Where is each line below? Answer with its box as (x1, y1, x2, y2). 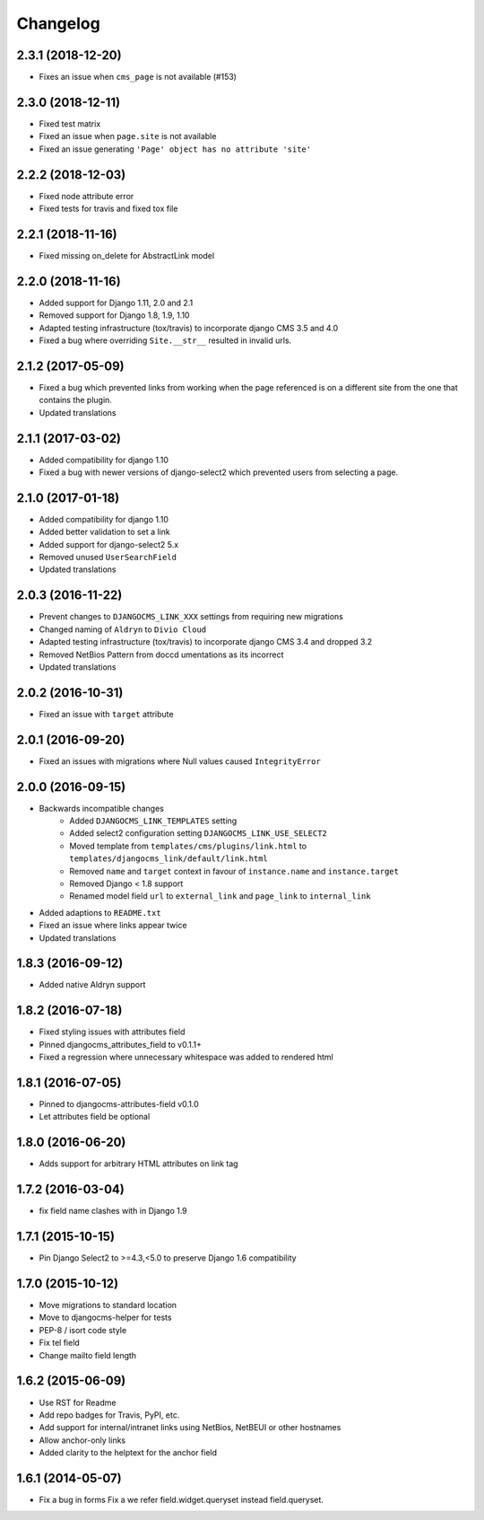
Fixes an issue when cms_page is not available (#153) (39, 72, 238, 83)
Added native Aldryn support (39, 980, 146, 990)
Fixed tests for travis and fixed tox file (39, 203, 178, 215)
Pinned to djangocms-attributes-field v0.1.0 (39, 1099, 199, 1110)
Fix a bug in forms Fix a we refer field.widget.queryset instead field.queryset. (39, 1495, 324, 1506)
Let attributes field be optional (39, 1111, 151, 1122)
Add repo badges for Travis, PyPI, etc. (39, 1410, 180, 1420)
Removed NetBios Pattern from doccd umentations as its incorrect (39, 649, 284, 660)
